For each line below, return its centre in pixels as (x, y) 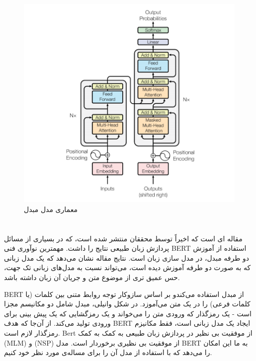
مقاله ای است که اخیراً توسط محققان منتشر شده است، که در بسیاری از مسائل (123, 238)
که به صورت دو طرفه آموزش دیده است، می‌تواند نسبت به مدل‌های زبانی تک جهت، (128, 267)
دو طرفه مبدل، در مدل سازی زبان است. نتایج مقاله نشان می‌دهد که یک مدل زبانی (127, 257)
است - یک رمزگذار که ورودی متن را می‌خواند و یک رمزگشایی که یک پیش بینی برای (128, 313)
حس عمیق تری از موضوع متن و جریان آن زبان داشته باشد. (92, 277)
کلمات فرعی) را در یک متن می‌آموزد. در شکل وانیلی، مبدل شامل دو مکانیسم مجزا (127, 304)
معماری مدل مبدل (51, 209)
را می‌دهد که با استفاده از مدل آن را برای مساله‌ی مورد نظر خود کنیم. (108, 352)
